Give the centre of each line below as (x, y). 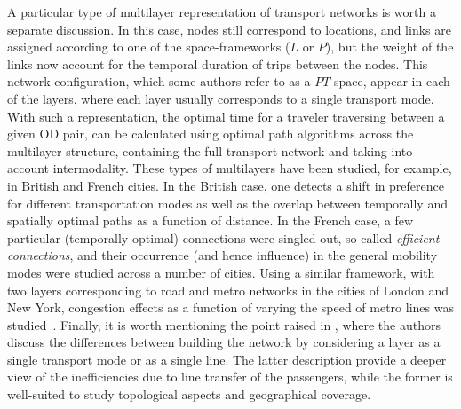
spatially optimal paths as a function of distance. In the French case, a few (211, 220)
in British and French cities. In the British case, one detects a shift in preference (226, 185)
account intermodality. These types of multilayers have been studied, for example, (230, 168)
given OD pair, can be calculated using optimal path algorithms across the (211, 134)
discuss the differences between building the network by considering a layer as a (224, 342)
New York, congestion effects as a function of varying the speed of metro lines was (230, 307)
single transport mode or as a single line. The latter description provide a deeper (227, 359)
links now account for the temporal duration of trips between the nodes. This (218, 63)
